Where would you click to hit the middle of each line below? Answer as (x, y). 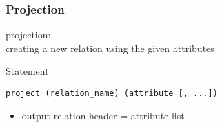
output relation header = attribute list (103, 115)
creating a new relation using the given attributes (110, 48)
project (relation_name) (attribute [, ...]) (112, 93)
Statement (27, 71)
